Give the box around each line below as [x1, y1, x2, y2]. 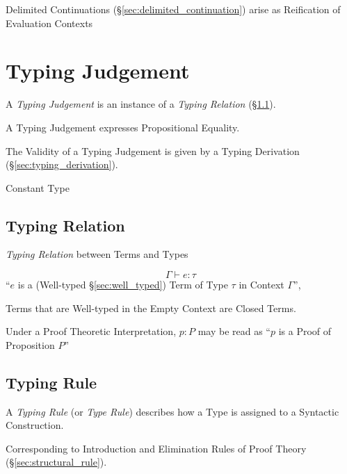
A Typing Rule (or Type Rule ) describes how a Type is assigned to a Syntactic [6, 404, 339, 418]
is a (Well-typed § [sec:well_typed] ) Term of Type [17, 277, 228, 292]
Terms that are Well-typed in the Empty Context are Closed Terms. [6, 300, 296, 315]
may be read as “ [197, 324, 271, 338]
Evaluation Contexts [6, 15, 93, 30]
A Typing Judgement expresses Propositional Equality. [6, 120, 240, 134]
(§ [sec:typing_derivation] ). [6, 157, 118, 172]
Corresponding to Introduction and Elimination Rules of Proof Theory [6, 441, 307, 455]
